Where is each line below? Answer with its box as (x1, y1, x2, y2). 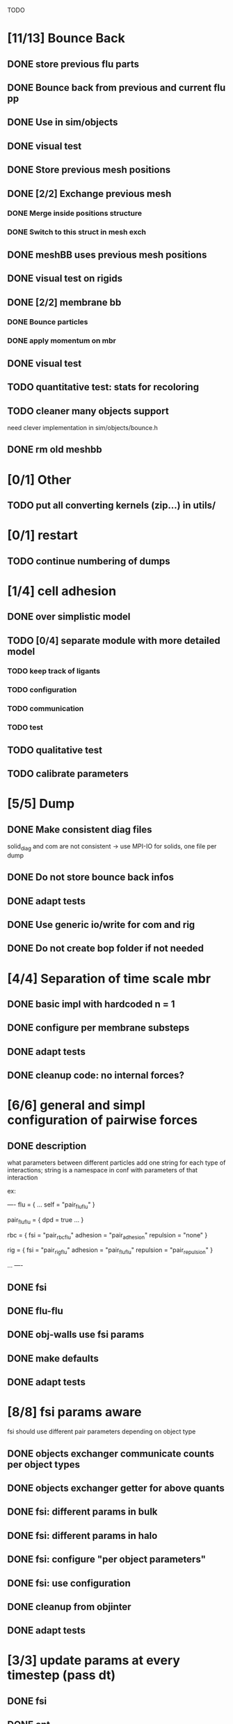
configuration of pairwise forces (7, 1112, 198, 1128)
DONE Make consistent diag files (7, 823, 152, 835)
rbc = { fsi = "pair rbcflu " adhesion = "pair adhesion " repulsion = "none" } (7, 1230, 208, 1241)
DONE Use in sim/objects (7, 117, 118, 128)
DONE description (7, 1140, 87, 1151)
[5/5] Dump (7, 796, 75, 812)
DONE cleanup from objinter (7, 1600, 131, 1612)
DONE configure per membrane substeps (7, 1022, 190, 1034)
